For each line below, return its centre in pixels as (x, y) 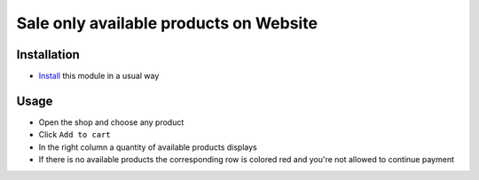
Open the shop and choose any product (111, 122)
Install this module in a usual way (99, 76)
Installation (48, 55)
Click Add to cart (75, 135)
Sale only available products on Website (167, 23)
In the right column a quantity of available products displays (148, 147)
